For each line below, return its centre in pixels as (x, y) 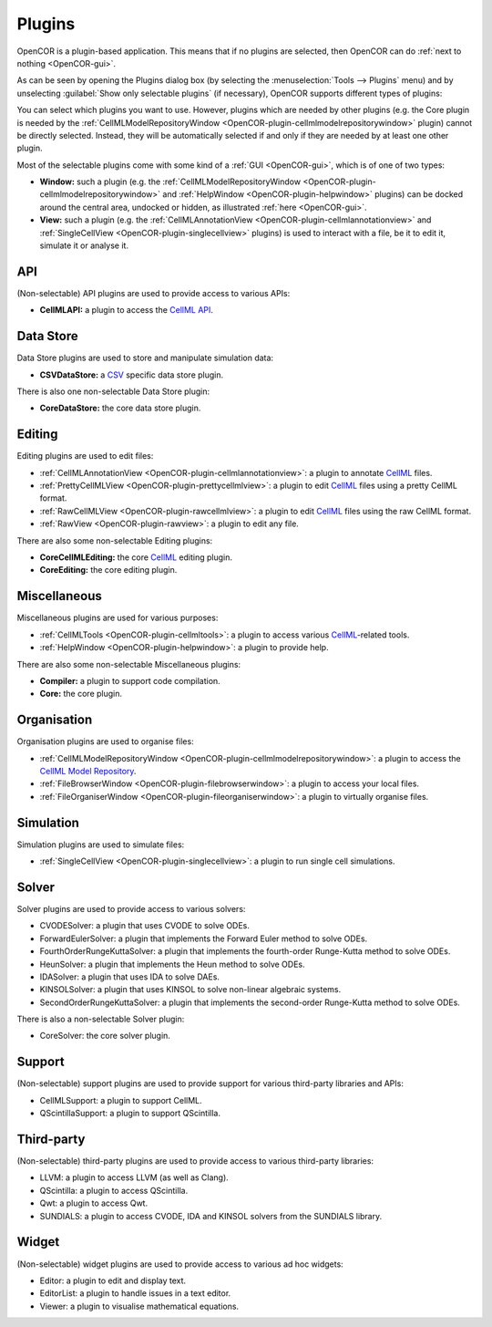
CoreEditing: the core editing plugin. (108, 570)
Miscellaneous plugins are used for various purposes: (118, 618)
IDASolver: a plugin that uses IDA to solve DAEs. (130, 977)
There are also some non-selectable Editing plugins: (115, 540)
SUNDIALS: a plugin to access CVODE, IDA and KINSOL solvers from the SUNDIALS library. (211, 1216)
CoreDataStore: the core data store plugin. (120, 408)
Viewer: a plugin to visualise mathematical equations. (139, 1306)
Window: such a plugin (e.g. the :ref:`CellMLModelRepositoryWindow (170, 181)
